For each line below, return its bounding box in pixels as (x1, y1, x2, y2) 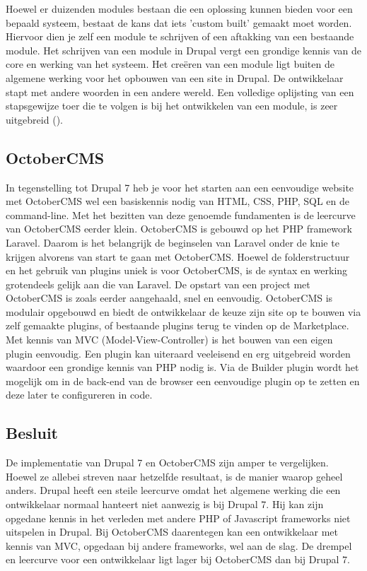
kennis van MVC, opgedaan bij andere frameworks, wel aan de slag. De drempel (6, 538, 352, 553)
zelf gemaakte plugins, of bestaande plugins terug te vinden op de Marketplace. (6, 318, 349, 333)
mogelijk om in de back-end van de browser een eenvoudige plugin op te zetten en (6, 373, 360, 388)
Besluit (6, 422, 58, 444)
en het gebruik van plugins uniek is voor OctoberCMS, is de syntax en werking (6, 263, 348, 278)
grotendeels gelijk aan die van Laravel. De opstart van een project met (6, 276, 310, 291)
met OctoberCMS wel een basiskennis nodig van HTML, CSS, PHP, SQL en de (6, 194, 349, 208)
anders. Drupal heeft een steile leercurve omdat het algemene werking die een (6, 483, 341, 498)
